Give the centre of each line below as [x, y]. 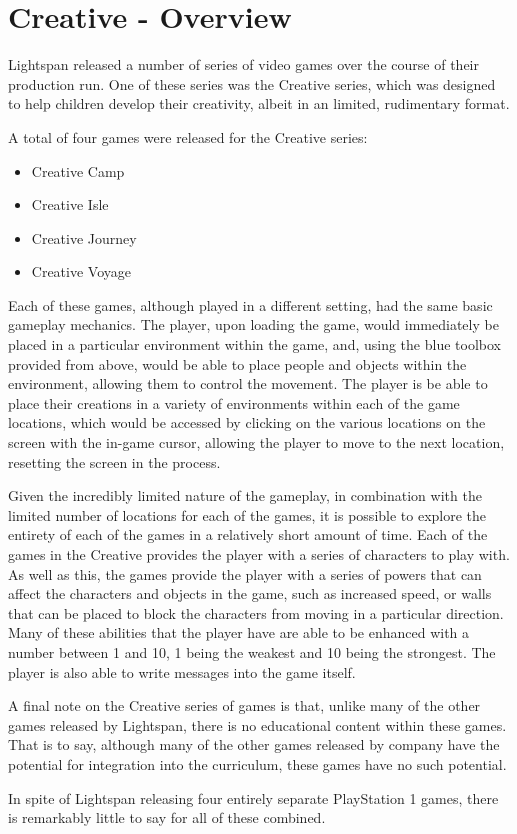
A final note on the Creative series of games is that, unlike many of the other [244, 705]
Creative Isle [70, 204]
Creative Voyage [81, 271]
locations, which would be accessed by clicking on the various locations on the [247, 422]
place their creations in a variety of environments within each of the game [234, 402]
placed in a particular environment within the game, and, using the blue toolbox [254, 344]
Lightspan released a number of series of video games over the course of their [244, 64]
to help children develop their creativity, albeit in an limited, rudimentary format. [259, 103]
